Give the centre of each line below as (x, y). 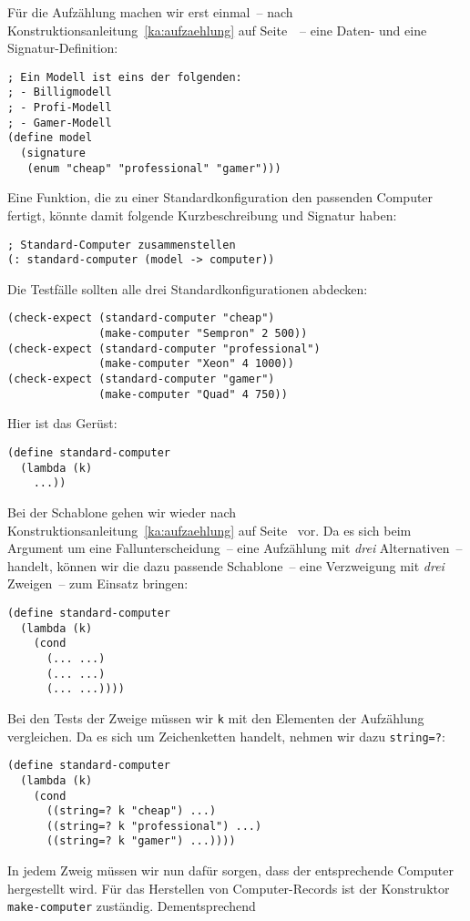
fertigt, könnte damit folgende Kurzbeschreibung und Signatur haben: (202, 215)
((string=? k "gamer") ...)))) (141, 841)
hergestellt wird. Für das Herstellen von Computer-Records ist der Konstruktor (229, 888)
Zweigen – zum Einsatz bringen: (98, 583)
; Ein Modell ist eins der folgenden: (125, 77)
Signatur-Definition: (63, 48)
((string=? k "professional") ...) (154, 826)
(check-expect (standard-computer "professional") (164, 348)
